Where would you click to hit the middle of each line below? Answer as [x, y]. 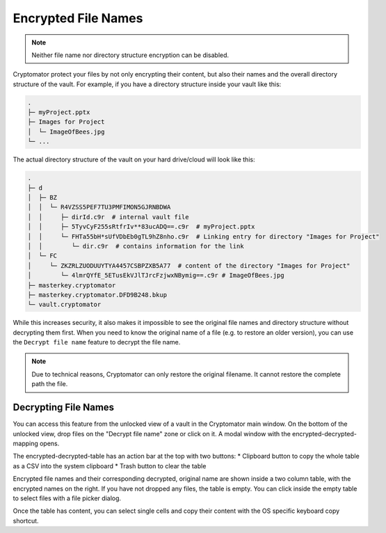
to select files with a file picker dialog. [67, 498]
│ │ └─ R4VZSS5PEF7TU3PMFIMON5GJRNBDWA [99, 207]
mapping [25, 443]
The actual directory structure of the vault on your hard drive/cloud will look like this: [134, 159]
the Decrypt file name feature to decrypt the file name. [97, 342]
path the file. [50, 384]
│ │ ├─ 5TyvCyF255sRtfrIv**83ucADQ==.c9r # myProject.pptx [141, 227]
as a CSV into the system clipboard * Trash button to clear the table [110, 466]
